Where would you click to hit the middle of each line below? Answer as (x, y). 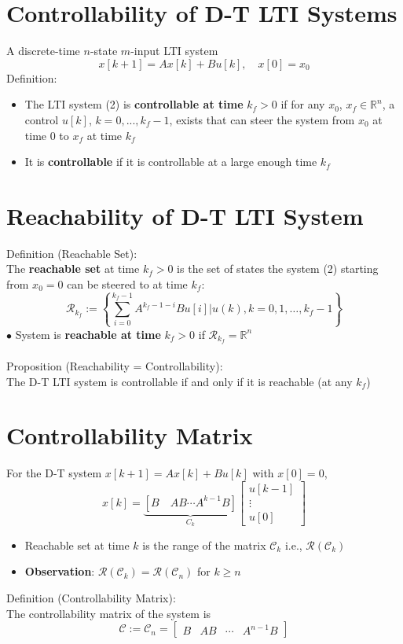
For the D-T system (54, 473)
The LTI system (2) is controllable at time (134, 104)
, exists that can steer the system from (262, 119)
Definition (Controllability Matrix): (91, 597)
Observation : (60, 571)
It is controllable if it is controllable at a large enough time (171, 162)
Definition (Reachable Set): (72, 253)
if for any (303, 104)
